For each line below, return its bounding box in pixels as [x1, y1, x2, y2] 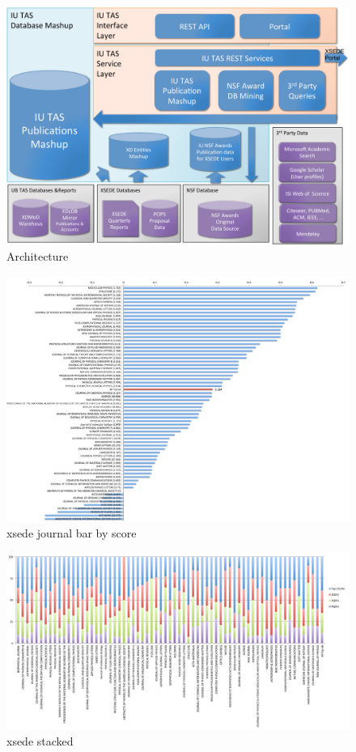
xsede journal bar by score [6, 525, 137, 542]
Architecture [6, 248, 69, 265]
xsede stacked [6, 732, 74, 749]
